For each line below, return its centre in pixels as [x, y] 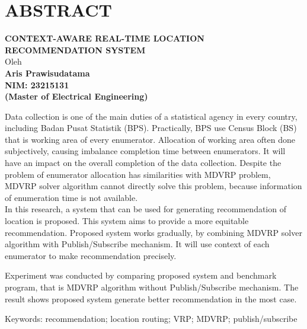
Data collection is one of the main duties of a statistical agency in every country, [151, 116]
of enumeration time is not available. [71, 197]
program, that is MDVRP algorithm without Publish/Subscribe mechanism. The [152, 287]
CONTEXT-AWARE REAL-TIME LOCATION [105, 38]
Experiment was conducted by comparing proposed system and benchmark [141, 275]
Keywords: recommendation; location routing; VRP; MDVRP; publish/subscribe [151, 319]
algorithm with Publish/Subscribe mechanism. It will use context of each [137, 244]
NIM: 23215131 [37, 84]
